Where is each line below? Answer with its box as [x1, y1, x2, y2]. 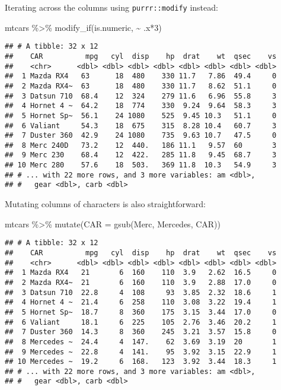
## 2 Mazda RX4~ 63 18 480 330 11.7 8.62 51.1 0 [5, 81, 277, 90]
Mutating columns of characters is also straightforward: [5, 198, 206, 210]
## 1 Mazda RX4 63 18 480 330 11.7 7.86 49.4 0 [5, 72, 277, 81]
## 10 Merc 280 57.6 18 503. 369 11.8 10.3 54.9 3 [5, 161, 277, 170]
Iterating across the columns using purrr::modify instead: [5, 1, 218, 13]
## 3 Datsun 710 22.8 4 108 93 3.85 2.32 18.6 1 [5, 288, 277, 297]
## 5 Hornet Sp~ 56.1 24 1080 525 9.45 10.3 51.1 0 [5, 111, 277, 120]
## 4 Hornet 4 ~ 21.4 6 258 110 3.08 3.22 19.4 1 [5, 298, 277, 307]
